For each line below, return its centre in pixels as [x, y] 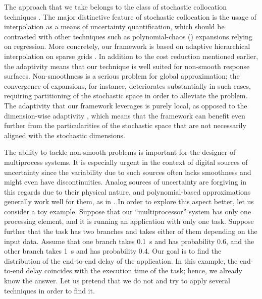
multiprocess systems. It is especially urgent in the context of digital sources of [126, 162]
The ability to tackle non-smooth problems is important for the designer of [120, 152]
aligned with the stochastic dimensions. [65, 135]
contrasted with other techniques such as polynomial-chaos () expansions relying [128, 36]
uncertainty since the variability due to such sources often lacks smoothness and [128, 172]
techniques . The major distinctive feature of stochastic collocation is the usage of [130, 16]
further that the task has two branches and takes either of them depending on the [131, 231]
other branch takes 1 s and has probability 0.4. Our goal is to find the [113, 251]
